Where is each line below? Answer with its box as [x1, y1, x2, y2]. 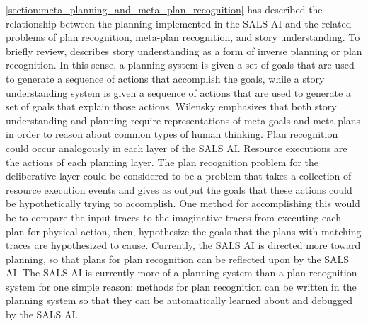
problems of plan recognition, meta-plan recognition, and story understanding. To [6, 30, 360, 45]
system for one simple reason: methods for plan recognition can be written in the [6, 279, 357, 293]
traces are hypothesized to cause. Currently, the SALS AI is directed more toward [6, 238, 361, 252]
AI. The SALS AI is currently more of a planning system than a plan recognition [6, 265, 357, 280]
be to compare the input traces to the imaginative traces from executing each [6, 209, 341, 224]
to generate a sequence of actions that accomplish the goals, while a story [6, 71, 325, 86]
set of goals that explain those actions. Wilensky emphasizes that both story [6, 99, 337, 114]
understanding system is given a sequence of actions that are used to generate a [6, 85, 351, 100]
